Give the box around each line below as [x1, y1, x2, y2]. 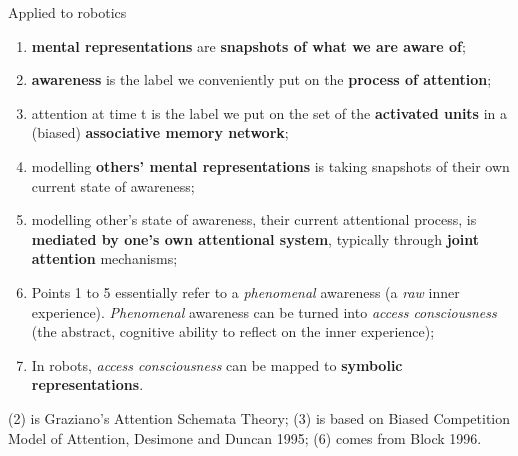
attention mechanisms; [31, 248, 178, 269]
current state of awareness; [31, 175, 195, 196]
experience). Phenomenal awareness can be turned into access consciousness [31, 301, 497, 322]
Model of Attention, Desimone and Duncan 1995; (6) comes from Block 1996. [8, 427, 482, 448]
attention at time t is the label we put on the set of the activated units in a [31, 102, 507, 123]
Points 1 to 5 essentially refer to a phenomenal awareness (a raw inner [31, 281, 460, 302]
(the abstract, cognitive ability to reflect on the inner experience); [31, 321, 435, 342]
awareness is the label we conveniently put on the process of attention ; [31, 69, 492, 90]
